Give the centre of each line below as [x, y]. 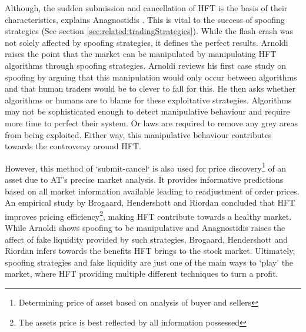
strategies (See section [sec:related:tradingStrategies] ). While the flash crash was [149, 31]
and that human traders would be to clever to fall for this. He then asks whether [150, 88]
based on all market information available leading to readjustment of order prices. [152, 191]
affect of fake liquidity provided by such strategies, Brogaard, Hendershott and [146, 239]
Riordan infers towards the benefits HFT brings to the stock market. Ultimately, [150, 251]
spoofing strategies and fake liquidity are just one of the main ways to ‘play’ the [149, 262]
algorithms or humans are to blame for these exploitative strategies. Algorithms [148, 100]
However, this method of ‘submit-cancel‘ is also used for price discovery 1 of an [146, 167]
